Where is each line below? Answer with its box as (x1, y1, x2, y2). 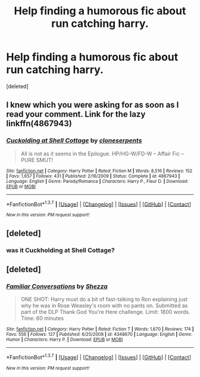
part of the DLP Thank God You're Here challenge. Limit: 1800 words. (20, 309, 190, 316)
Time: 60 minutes (20, 314, 64, 322)
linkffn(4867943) (6, 119, 73, 129)
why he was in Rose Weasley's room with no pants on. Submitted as (20, 302, 188, 309)
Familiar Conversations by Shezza (6, 282, 108, 290)
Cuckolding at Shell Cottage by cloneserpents (6, 136, 142, 145)
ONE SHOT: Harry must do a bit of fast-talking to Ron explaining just (20, 296, 188, 303)
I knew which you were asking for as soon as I (6, 100, 179, 110)
